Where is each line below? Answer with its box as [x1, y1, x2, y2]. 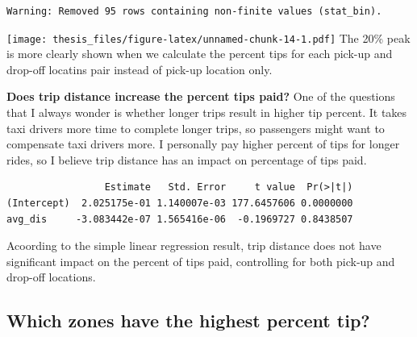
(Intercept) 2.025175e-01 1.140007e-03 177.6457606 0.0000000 [6, 198, 353, 209]
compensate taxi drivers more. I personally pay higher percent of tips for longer [6, 135, 400, 152]
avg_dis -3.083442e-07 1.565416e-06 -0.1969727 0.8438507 [6, 213, 353, 225]
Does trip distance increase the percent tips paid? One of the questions [6, 88, 395, 105]
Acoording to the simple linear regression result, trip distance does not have [6, 237, 382, 254]
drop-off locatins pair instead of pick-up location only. [6, 60, 273, 77]
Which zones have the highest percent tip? [6, 308, 370, 333]
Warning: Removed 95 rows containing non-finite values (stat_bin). [6, 6, 382, 17]
